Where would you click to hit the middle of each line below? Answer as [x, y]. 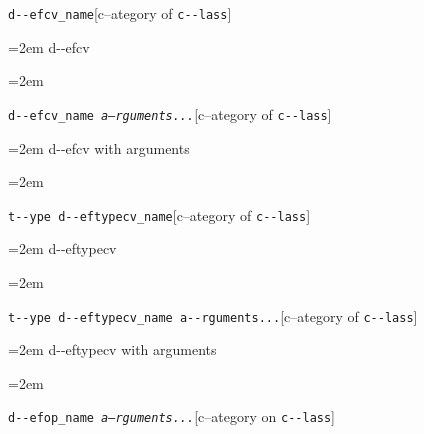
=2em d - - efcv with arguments [99, 147]
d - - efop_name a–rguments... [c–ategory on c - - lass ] [172, 416]
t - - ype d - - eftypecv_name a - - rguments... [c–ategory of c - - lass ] [213, 315]
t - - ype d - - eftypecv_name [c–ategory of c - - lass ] [159, 214]
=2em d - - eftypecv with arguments [112, 349]
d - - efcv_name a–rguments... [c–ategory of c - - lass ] [170, 113]
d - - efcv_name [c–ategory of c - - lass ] [120, 13]
